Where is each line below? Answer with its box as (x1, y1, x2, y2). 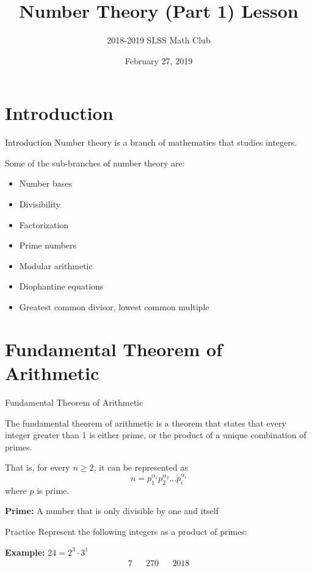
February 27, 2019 (125, 54, 193, 67)
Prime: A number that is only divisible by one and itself (5, 504, 219, 517)
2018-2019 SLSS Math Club (107, 34, 211, 47)
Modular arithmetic (19, 259, 93, 272)
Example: (5, 545, 45, 558)
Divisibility (19, 198, 60, 211)
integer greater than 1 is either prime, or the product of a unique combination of (5, 428, 307, 441)
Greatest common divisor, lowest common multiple (19, 300, 209, 313)
